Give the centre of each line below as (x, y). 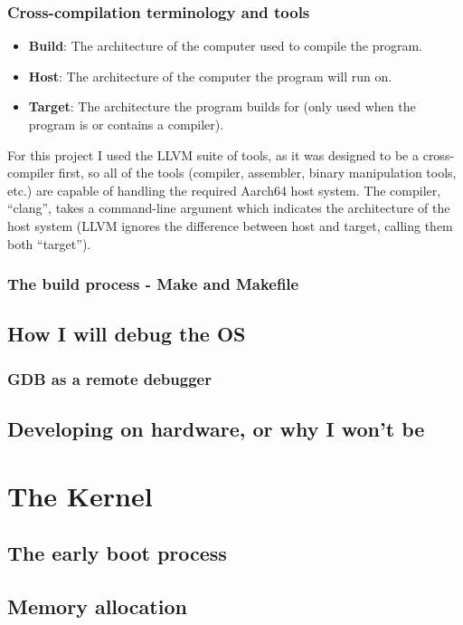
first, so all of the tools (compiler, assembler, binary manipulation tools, (257, 173)
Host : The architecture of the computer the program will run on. (210, 76)
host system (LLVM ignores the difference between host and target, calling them (230, 225)
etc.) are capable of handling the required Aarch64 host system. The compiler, (224, 190)
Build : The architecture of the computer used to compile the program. (225, 46)
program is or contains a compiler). (126, 124)
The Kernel (80, 495)
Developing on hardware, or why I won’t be (216, 429)
